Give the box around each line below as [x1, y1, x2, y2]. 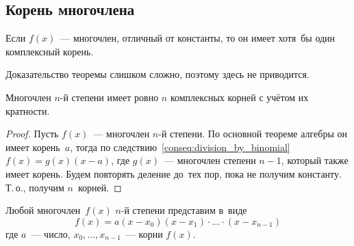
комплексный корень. [5, 44, 94, 58]
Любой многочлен [5, 203, 81, 217]
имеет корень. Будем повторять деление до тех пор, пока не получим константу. [5, 166, 342, 180]
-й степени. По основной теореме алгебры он [158, 126, 348, 141]
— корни [125, 226, 163, 241]
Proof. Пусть [5, 126, 59, 141]
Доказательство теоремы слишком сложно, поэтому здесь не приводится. [5, 67, 309, 81]
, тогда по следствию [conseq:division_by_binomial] [70, 139, 290, 154]
